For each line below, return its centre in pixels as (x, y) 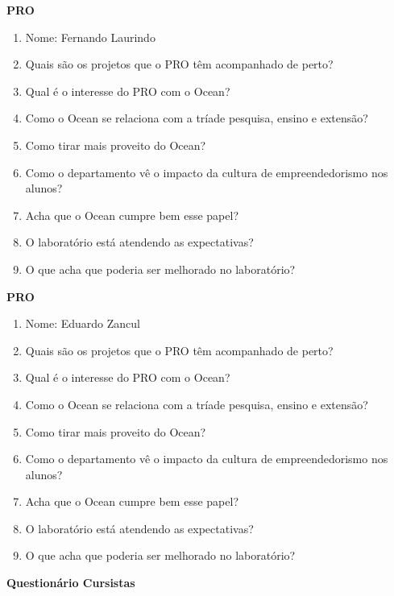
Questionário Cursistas (71, 583)
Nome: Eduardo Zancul (83, 323)
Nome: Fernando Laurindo (90, 37)
